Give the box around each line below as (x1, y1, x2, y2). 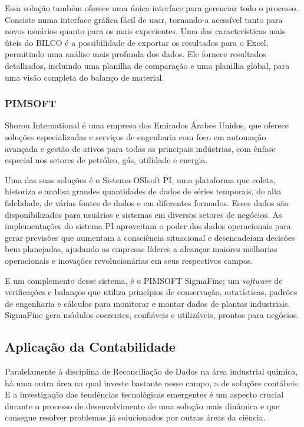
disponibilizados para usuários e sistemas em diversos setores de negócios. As (5, 208, 282, 220)
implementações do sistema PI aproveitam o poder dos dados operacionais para (5, 220, 291, 232)
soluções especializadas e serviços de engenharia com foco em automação (5, 130, 266, 143)
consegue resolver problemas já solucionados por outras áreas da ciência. (5, 411, 266, 423)
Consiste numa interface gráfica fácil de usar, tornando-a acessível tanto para (5, 13, 283, 25)
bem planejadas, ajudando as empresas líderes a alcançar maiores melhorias (5, 243, 277, 255)
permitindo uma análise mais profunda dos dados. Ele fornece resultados (5, 48, 266, 60)
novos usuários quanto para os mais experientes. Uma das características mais (5, 25, 286, 37)
